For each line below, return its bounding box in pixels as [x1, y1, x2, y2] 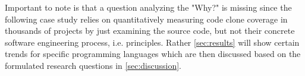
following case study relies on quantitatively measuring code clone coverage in [5, 12, 288, 25]
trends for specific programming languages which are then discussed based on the [5, 47, 301, 60]
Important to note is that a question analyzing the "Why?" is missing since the [5, 1, 292, 13]
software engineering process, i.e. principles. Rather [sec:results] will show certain [5, 36, 300, 48]
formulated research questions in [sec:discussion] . [5, 59, 182, 71]
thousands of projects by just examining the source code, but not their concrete [5, 24, 295, 37]
